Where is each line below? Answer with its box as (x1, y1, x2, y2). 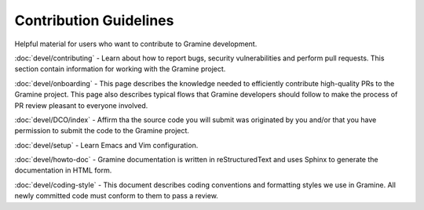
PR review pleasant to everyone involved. (14, 100, 148, 110)
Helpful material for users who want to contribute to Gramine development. (14, 39, 258, 49)
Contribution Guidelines (14, 12, 174, 29)
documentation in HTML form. (14, 165, 112, 176)
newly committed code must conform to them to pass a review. (14, 191, 219, 201)
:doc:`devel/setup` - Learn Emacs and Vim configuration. (14, 140, 199, 150)
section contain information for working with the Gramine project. (14, 64, 226, 74)
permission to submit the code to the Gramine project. (14, 126, 190, 136)
